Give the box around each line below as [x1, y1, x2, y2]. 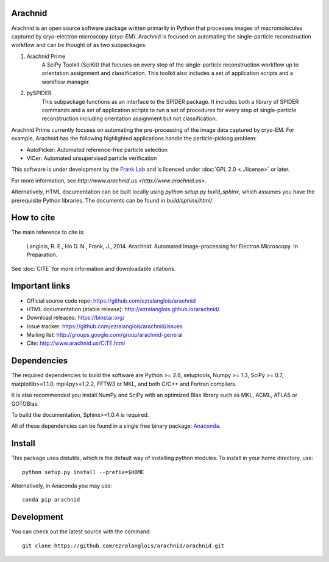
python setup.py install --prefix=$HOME [22, 469, 144, 475]
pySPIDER [26, 89, 52, 97]
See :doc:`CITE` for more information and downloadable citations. [11, 265, 176, 272]
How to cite [11, 212, 55, 223]
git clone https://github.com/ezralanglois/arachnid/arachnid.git [22, 542, 225, 549]
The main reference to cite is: [11, 229, 85, 236]
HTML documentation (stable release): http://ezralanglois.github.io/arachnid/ [26, 305, 220, 312]
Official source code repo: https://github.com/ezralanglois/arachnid [26, 297, 196, 304]
